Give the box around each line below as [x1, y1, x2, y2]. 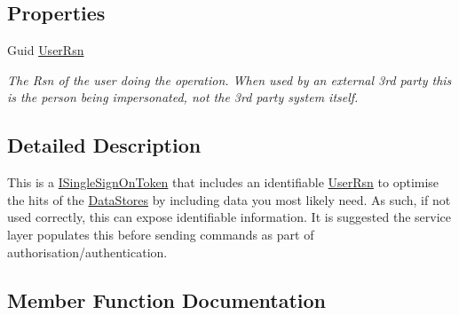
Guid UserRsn [7, 41, 84, 59]
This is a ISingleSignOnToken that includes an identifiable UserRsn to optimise [7, 173, 439, 192]
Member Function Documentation [7, 286, 327, 313]
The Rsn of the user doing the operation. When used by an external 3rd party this [7, 70, 452, 89]
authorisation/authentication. [7, 242, 168, 261]
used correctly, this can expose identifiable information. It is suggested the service [7, 208, 452, 226]
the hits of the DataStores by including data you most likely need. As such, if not [7, 190, 451, 209]
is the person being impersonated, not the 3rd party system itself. [7, 88, 359, 106]
